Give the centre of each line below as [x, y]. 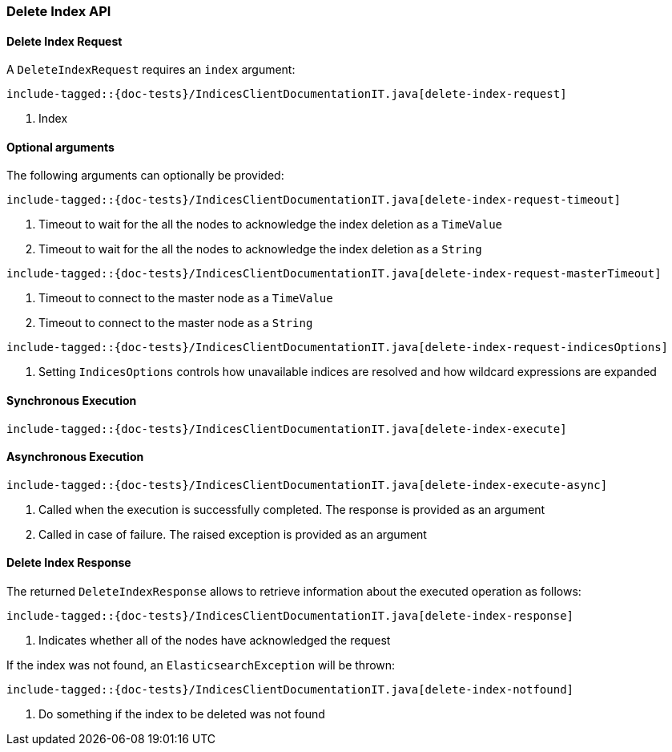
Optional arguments [60, 147]
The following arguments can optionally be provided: [145, 176]
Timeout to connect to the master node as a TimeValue [186, 298]
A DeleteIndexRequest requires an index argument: [151, 70]
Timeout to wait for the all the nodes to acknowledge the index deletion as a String [260, 249]
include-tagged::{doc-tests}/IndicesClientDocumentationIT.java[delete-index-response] [290, 616]
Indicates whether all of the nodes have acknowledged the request [215, 641]
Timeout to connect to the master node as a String [176, 323]
